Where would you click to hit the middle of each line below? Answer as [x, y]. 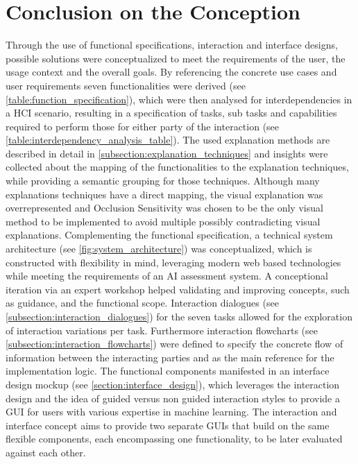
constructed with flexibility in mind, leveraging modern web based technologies [173, 262]
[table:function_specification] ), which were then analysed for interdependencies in [179, 99]
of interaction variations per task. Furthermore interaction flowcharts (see [162, 330]
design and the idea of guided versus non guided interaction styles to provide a [173, 398]
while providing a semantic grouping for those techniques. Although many [163, 181]
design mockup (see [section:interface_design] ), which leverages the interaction [173, 384]
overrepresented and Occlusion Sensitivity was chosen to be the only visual [164, 208]
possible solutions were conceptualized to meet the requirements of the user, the [176, 58]
